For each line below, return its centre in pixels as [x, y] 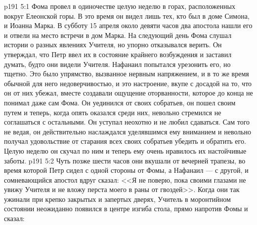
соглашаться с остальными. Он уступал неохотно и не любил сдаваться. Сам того [127, 122]
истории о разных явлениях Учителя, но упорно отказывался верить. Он [113, 45]
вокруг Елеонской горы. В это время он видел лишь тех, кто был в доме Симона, [127, 16]
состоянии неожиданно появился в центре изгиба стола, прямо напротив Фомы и [126, 209]
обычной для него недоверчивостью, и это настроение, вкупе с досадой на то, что [128, 83]
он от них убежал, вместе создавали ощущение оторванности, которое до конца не [128, 93]
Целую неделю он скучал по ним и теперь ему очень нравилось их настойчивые [125, 150]
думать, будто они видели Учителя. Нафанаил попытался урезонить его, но [117, 64]
